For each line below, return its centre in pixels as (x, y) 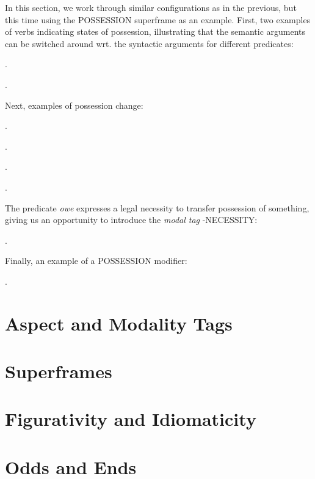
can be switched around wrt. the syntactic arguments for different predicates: (149, 43)
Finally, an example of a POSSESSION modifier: (96, 261)
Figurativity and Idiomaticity (131, 419)
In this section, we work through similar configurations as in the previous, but (151, 7)
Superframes (59, 371)
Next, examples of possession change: (74, 105)
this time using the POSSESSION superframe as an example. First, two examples (158, 19)
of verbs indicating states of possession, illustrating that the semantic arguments (155, 31)
